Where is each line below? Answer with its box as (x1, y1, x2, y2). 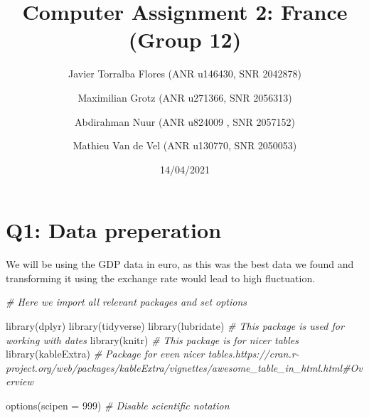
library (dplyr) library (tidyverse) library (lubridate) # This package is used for (6, 318, 344, 333)
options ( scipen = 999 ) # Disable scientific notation (6, 397, 230, 412)
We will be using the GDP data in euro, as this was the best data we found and (6, 257, 354, 272)
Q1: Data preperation (6, 215, 222, 245)
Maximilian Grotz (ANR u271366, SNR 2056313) (77, 90, 292, 104)
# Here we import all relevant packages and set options (6, 294, 247, 309)
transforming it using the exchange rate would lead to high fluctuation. (6, 270, 316, 285)
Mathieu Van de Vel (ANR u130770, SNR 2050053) (73, 138, 297, 153)
